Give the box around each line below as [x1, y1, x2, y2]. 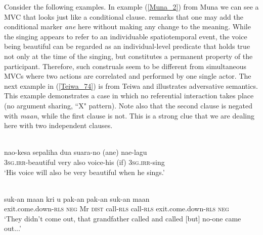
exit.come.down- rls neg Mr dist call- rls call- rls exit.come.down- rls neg [4, 203, 229, 214]
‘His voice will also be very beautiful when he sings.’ [4, 166, 165, 177]
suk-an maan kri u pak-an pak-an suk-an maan [4, 193, 150, 204]
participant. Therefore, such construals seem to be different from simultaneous [4, 61, 247, 71]
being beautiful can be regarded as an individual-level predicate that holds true [4, 41, 250, 51]
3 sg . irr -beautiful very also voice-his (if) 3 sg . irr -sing [4, 156, 165, 167]
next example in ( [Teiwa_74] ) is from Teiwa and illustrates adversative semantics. [4, 80, 258, 91]
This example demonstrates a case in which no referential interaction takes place [4, 90, 254, 101]
